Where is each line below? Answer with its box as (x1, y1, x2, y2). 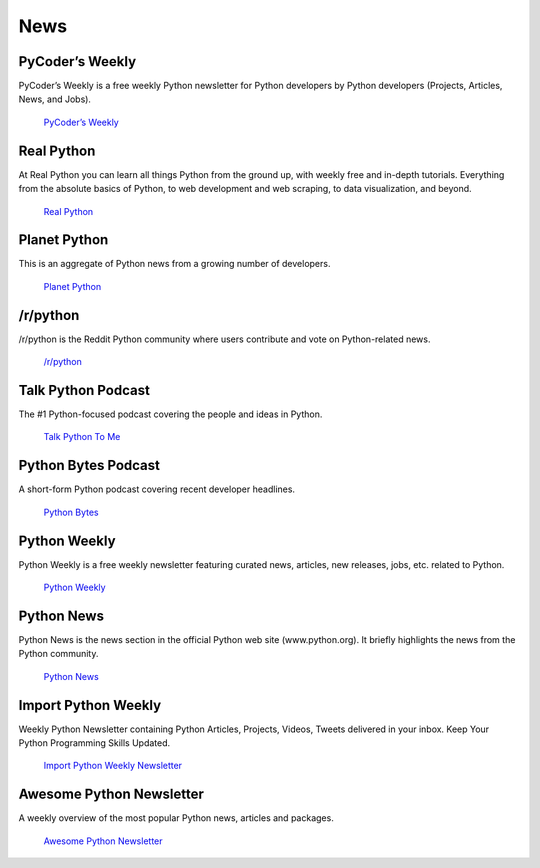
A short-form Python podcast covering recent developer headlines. (18, 483, 295, 495)
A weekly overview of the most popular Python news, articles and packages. (18, 812, 334, 824)
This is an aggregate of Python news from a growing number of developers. (18, 258, 331, 270)
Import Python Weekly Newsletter (43, 760, 183, 772)
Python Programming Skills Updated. (18, 737, 171, 749)
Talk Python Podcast (18, 381, 150, 399)
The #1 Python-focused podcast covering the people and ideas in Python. (18, 408, 323, 420)
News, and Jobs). (18, 93, 92, 105)
